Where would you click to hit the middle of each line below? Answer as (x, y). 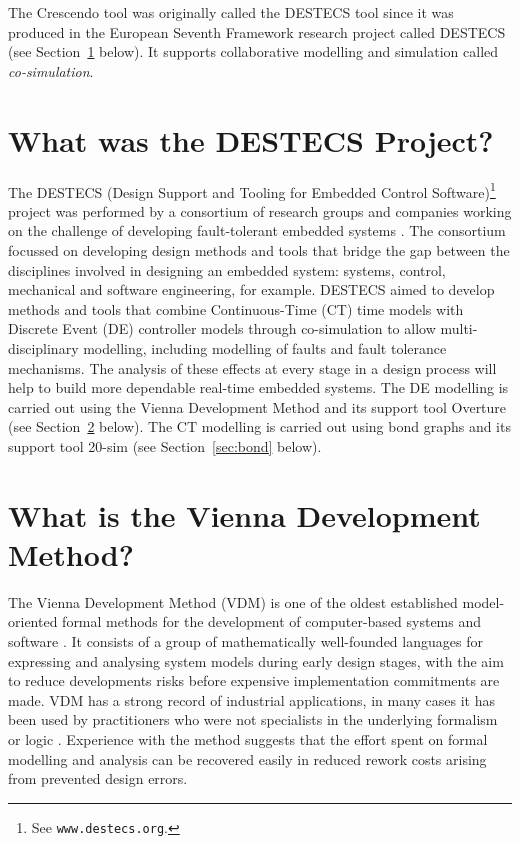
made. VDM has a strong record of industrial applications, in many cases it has (252, 699)
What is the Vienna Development (244, 514)
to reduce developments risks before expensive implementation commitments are (254, 680)
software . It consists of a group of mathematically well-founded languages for (245, 640)
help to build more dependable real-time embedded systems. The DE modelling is (258, 387)
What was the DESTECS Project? (251, 139)
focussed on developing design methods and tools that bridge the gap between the (259, 249)
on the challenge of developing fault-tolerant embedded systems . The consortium (257, 230)
